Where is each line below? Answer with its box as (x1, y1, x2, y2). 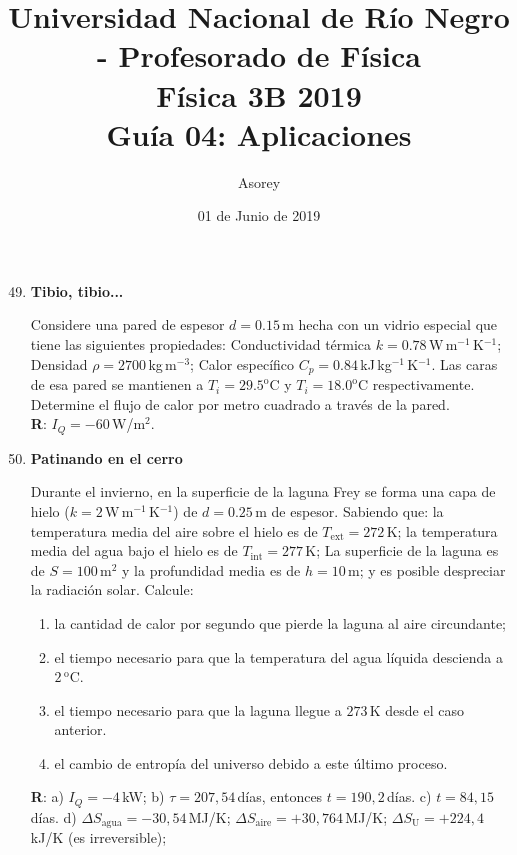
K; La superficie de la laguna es (305, 540, 499, 561)
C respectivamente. (357, 374, 475, 395)
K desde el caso (369, 699, 464, 720)
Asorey (237, 171, 281, 192)
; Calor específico (190, 353, 295, 374)
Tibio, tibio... (30, 280, 124, 301)
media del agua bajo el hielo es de (30, 540, 238, 561)
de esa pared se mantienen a (30, 374, 204, 395)
